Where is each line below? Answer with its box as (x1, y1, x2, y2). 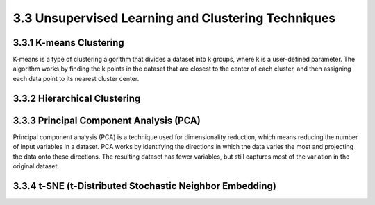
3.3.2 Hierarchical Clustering (12, 92, 141, 104)
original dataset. (12, 161, 59, 170)
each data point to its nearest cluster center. (12, 74, 140, 82)
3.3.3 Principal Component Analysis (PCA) (12, 114, 201, 126)
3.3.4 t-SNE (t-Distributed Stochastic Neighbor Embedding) (12, 180, 277, 192)
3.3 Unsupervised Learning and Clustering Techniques (12, 10, 336, 26)
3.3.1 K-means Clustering (12, 37, 124, 48)
